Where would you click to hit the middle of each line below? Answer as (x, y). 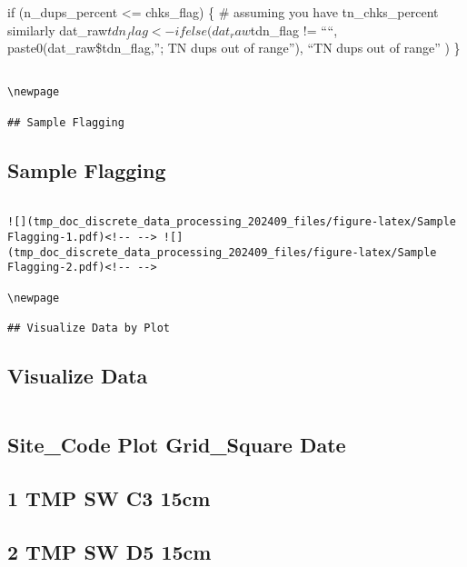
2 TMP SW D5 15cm (109, 551)
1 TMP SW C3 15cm (109, 497)
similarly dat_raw (58, 30)
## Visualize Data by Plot (89, 328)
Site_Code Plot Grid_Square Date (177, 445)
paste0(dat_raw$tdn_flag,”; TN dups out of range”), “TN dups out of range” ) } (234, 48)
